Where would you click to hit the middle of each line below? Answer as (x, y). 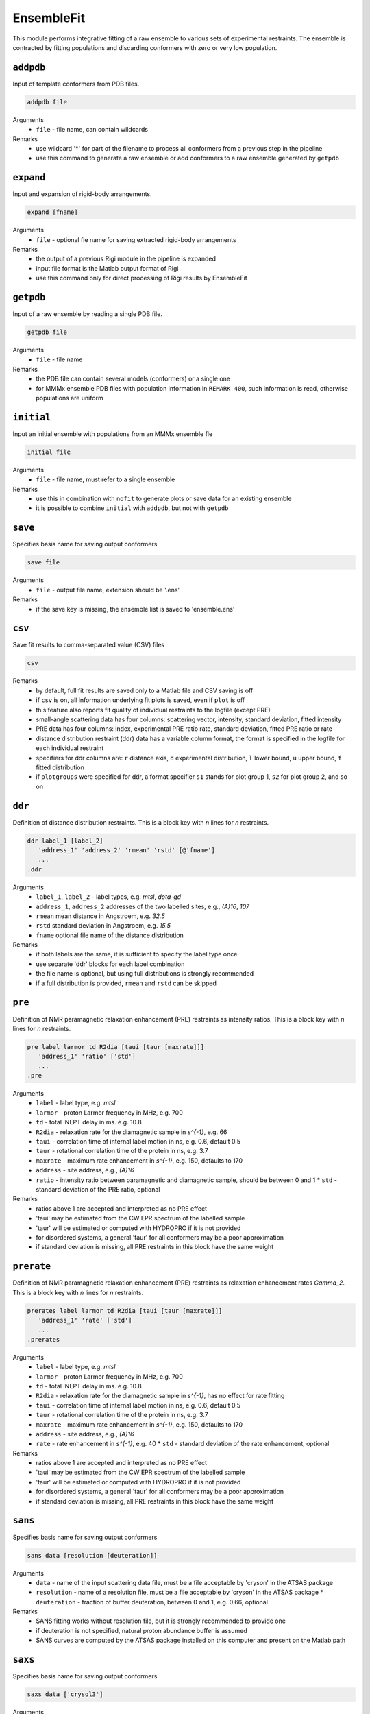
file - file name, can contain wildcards (92, 130)
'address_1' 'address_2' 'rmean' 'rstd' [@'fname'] (126, 850)
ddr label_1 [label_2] (65, 841)
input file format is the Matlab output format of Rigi (107, 268)
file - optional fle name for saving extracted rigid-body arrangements (136, 239)
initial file (49, 452)
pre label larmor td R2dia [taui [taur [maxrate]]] (116, 1047)
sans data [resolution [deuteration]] (92, 1555)
